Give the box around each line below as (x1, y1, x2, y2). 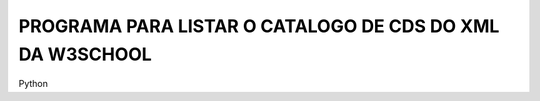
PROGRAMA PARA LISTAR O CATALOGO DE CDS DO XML (18, 15, 500, 37)
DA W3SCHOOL (18, 43, 152, 65)
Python (18, 78, 49, 90)
